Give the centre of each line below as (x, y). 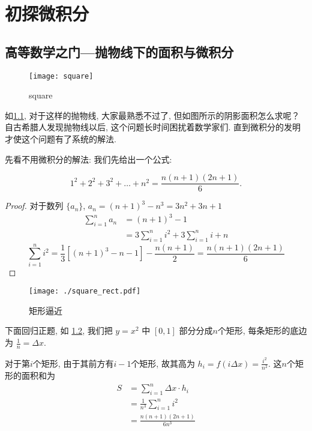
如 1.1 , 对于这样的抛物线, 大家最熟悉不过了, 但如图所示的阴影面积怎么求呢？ (152, 115)
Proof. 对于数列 (34, 206)
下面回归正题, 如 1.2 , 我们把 (59, 330)
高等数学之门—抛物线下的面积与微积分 (119, 51)
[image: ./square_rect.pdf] (85, 291)
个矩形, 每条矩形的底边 (262, 330)
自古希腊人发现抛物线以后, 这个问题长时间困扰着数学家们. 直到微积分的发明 (153, 127)
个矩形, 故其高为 (163, 363)
